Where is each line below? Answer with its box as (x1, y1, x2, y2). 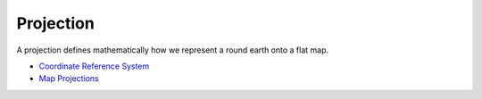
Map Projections (38, 73, 99, 84)
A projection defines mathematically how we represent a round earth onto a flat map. (16, 45, 329, 55)
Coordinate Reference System (38, 61, 150, 71)
